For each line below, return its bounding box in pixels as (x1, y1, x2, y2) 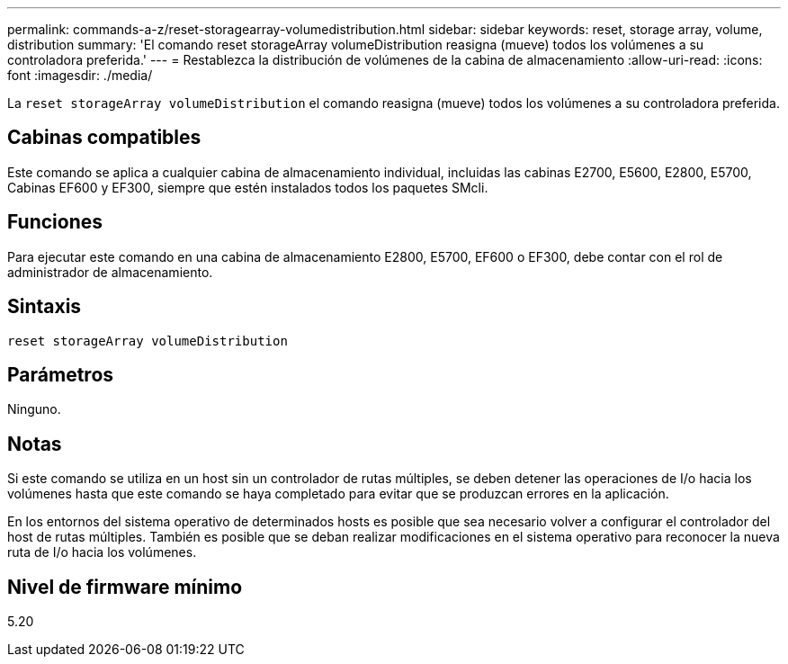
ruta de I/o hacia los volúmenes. (7, 544, 197, 561)
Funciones (7, 211, 103, 234)
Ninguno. (7, 401, 61, 417)
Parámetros (7, 363, 114, 386)
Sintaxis (7, 295, 82, 319)
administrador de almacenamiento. (7, 264, 213, 280)
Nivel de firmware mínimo (7, 575, 243, 598)
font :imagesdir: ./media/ (7, 67, 153, 83)
